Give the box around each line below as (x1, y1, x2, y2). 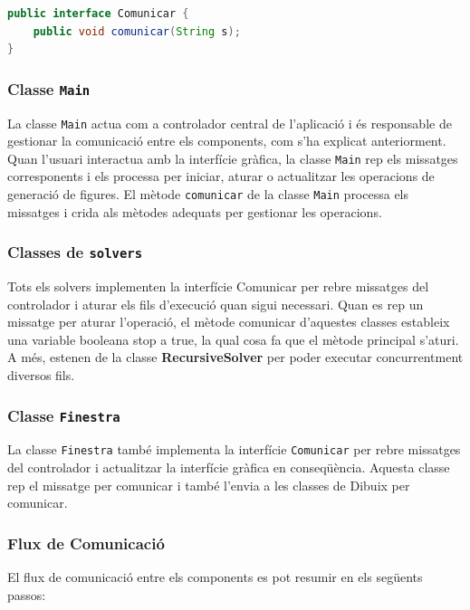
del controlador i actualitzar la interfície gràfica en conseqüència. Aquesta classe (7, 458, 450, 477)
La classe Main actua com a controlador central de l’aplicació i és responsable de (7, 113, 452, 132)
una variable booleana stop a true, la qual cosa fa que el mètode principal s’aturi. (7, 329, 459, 348)
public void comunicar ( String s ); (33, 24, 241, 38)
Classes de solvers (7, 241, 143, 263)
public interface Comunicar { (7, 7, 189, 20)
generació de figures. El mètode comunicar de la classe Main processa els (7, 185, 409, 204)
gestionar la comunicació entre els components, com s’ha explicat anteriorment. (7, 131, 446, 150)
